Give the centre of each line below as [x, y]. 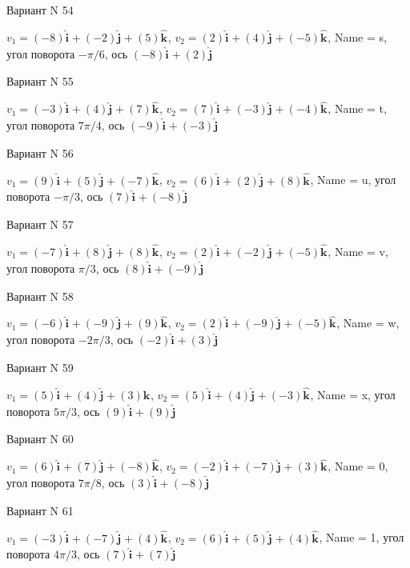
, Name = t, [357, 108]
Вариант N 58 [40, 296]
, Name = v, [358, 252]
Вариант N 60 [40, 439]
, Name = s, [357, 36]
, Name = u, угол [353, 180]
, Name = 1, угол [362, 537]
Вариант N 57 [40, 224]
